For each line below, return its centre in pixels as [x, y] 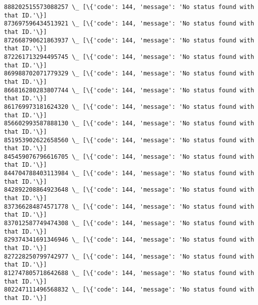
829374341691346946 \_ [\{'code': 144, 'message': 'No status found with [129, 240]
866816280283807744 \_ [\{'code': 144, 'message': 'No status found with [129, 90]
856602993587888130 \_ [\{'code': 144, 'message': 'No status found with [129, 124]
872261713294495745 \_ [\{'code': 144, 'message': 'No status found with [129, 57]
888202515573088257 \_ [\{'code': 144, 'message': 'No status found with [129, 7]
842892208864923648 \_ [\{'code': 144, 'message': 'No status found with [129, 190]
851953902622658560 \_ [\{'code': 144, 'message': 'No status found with [129, 140]
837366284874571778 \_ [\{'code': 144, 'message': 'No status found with [129, 206]
